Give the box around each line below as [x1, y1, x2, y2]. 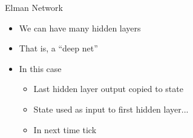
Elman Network [5, 1, 63, 13]
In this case [19, 62, 62, 74]
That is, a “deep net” [19, 42, 98, 54]
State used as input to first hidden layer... [33, 102, 189, 115]
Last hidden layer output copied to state [33, 82, 183, 95]
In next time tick [33, 123, 97, 136]
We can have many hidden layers [19, 21, 141, 34]
